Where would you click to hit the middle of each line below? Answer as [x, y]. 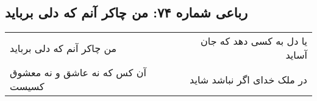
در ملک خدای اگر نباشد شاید [248, 79]
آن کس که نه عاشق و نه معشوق [78, 73]
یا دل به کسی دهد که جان [254, 41]
